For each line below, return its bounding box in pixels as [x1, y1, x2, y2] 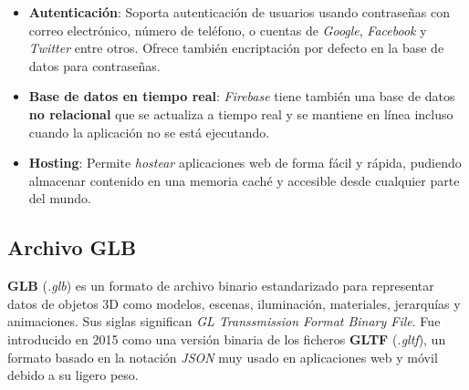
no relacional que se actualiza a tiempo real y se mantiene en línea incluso [28, 104, 453, 123]
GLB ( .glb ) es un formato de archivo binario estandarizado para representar [7, 276, 434, 295]
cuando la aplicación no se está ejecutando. [28, 122, 270, 141]
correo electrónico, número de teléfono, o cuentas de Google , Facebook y [28, 20, 427, 39]
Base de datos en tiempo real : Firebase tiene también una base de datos [28, 87, 455, 106]
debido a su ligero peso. [7, 365, 139, 385]
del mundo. [28, 189, 91, 208]
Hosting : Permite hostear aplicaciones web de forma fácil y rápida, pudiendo [28, 153, 462, 172]
